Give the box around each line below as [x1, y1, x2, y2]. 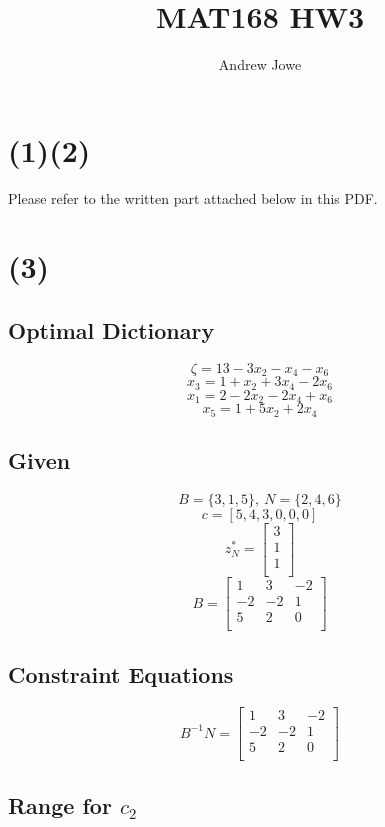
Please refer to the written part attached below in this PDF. [8, 187, 378, 208]
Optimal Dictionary [8, 315, 215, 346]
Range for [8, 789, 112, 820]
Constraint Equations [8, 659, 234, 690]
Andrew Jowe [218, 54, 302, 75]
